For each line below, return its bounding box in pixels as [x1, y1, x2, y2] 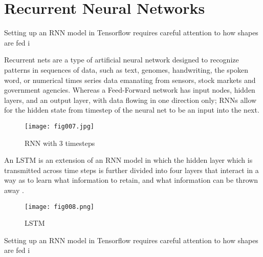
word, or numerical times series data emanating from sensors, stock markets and [4, 74, 256, 85]
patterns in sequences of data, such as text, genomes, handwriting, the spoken [4, 64, 248, 75]
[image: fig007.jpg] [25, 122, 95, 130]
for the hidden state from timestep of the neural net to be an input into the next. [4, 104, 259, 115]
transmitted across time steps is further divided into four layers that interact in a [4, 164, 259, 175]
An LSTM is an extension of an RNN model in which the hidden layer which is [4, 155, 253, 165]
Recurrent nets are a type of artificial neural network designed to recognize [4, 54, 239, 65]
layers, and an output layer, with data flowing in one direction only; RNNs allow [4, 94, 257, 105]
